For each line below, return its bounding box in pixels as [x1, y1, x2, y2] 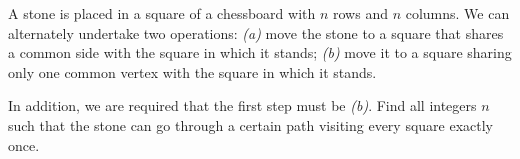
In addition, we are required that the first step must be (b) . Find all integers [8, 95, 477, 116]
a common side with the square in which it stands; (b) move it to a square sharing [8, 42, 512, 63]
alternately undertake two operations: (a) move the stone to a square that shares [8, 22, 504, 43]
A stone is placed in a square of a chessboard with [8, 3, 316, 23]
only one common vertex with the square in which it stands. [8, 61, 377, 82]
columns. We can [405, 3, 510, 23]
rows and [333, 3, 388, 23]
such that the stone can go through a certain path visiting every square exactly [8, 114, 494, 135]
